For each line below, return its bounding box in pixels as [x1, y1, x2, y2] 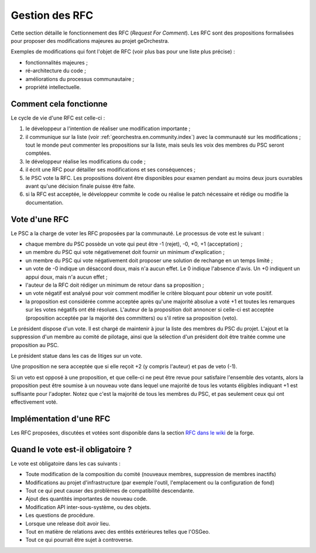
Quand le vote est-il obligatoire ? [11, 445, 132, 454]
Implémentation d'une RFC [11, 413, 111, 423]
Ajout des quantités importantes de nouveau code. [25, 496, 147, 503]
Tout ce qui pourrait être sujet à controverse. [25, 537, 133, 544]
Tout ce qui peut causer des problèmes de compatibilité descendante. [25, 487, 194, 494]
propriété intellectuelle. [25, 83, 81, 90]
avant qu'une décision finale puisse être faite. [25, 182, 136, 189]
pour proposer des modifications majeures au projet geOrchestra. [11, 37, 170, 44]
